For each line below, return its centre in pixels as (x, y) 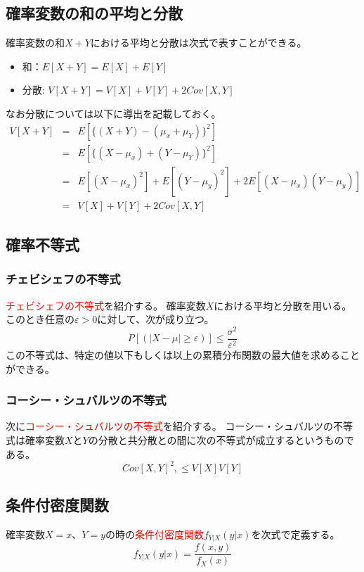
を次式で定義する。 (295, 534)
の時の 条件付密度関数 (154, 534)
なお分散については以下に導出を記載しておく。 (113, 113)
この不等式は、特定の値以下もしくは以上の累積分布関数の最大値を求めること (183, 355)
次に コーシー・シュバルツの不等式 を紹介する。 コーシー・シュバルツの (170, 426)
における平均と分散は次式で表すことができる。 (199, 43)
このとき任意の (40, 319)
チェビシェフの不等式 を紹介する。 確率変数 (106, 305)
